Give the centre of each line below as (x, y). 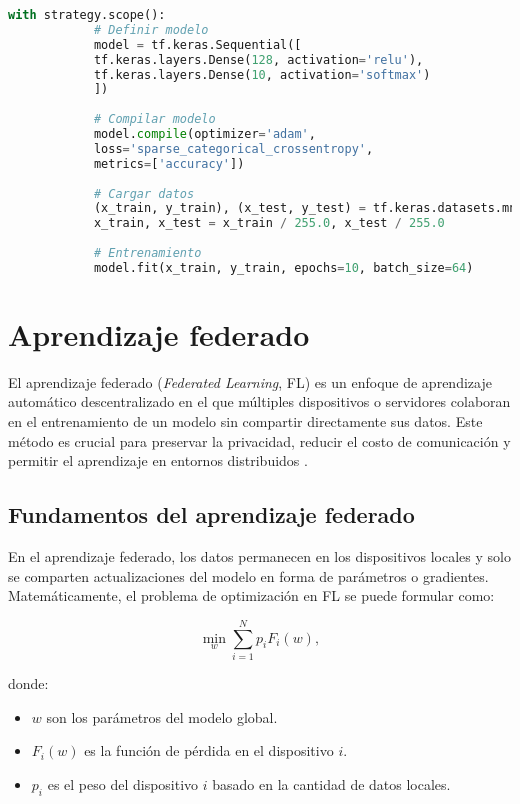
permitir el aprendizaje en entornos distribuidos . (158, 460)
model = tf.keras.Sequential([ (197, 44)
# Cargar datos (144, 193)
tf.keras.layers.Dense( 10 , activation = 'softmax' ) (262, 74)
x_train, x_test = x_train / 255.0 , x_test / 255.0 (269, 223)
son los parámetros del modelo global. (162, 716)
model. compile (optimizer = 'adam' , (204, 134)
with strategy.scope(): (87, 15)
